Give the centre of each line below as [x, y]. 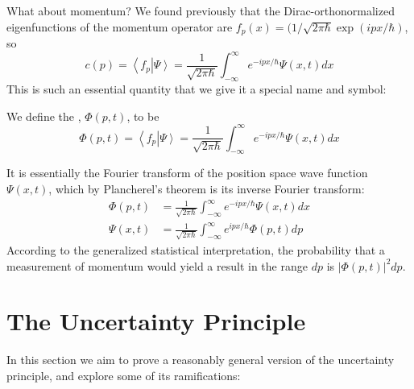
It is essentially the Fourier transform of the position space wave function [187, 173]
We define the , [44, 116]
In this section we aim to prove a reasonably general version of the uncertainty [201, 360]
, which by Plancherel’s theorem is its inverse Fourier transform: [207, 189]
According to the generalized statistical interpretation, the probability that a [196, 250]
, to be [143, 116]
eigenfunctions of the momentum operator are [120, 26]
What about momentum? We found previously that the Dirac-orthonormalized [201, 10]
